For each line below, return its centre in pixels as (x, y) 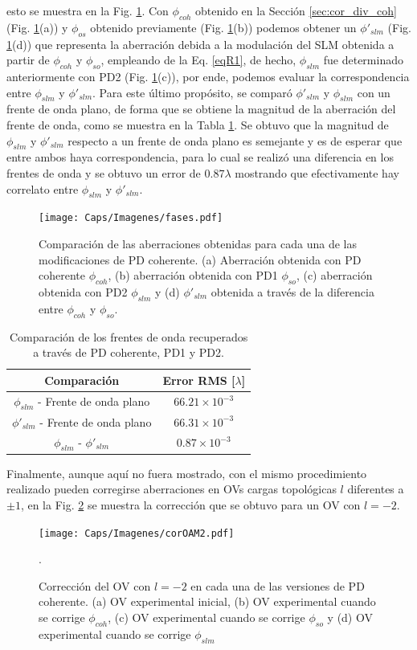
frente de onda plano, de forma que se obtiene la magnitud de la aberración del (201, 109)
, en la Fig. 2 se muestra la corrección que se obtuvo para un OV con (190, 504)
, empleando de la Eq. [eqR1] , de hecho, (198, 60)
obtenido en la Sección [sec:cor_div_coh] (296, 10)
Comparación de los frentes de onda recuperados (129, 336)
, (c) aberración (334, 275)
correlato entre (43, 188)
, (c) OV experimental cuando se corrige (206, 617)
